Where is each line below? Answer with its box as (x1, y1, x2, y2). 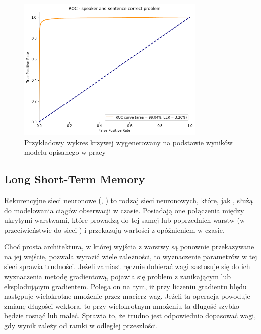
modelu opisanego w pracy (24, 147, 106, 157)
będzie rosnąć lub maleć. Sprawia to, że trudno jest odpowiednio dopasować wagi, (4, 310, 256, 321)
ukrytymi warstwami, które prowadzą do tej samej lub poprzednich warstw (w (4, 215, 245, 225)
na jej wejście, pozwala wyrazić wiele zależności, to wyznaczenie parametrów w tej (4, 251, 257, 261)
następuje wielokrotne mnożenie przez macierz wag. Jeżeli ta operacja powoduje (4, 291, 250, 301)
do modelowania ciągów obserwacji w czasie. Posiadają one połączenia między (4, 205, 244, 215)
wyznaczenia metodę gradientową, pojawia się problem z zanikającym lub (4, 271, 231, 282)
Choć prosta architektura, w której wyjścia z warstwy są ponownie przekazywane (4, 241, 254, 252)
